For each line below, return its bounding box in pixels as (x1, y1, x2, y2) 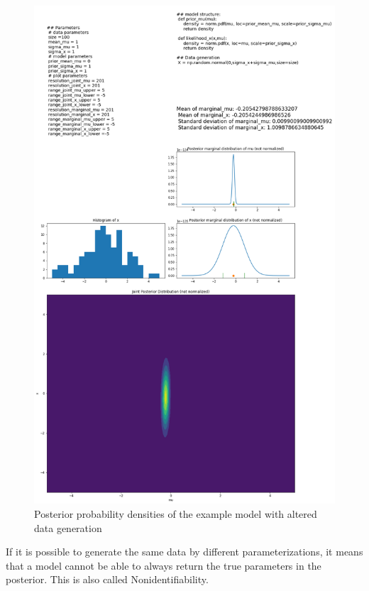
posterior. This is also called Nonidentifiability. (6, 572, 209, 587)
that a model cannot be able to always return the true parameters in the (6, 558, 321, 573)
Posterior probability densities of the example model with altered (34, 506, 317, 521)
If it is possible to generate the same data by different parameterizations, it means (6, 544, 363, 559)
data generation (34, 520, 102, 535)
